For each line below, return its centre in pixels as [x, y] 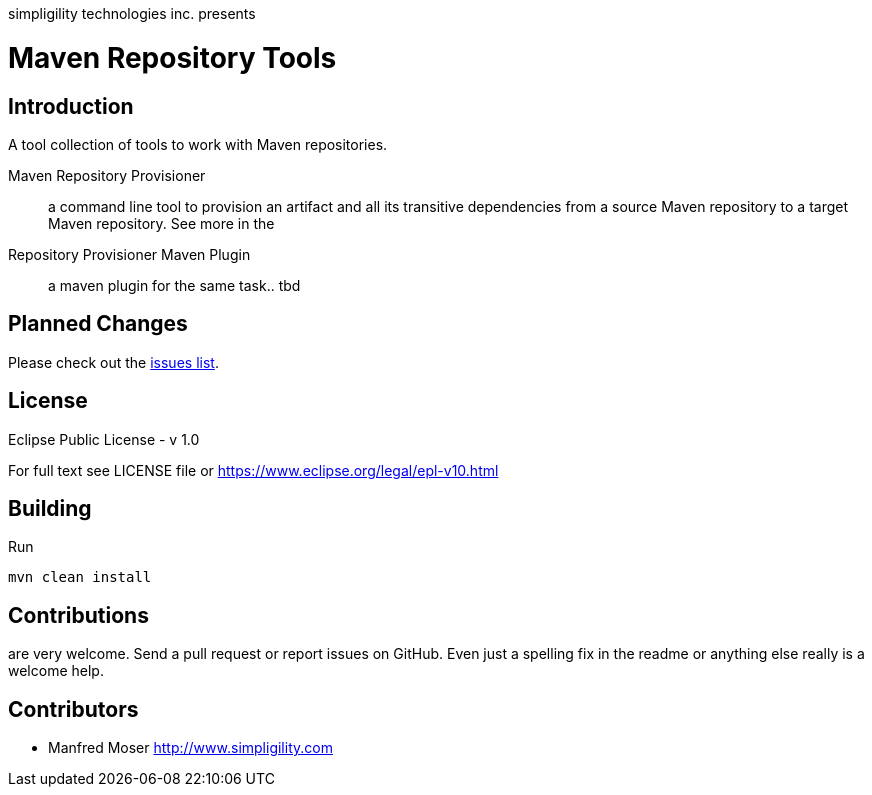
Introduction [71, 106]
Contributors [73, 709]
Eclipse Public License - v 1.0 [104, 439]
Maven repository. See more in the [161, 223]
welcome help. [56, 671]
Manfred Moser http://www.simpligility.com [190, 748]
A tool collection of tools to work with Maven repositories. [198, 144]
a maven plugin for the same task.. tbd [174, 285]
